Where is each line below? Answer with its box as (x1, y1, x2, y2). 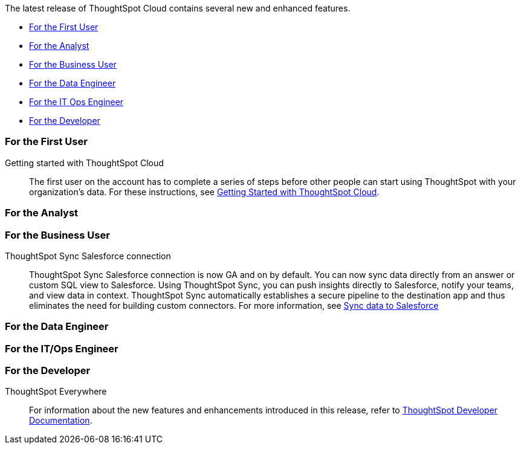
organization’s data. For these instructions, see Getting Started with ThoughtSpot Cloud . (29, 186, 380, 197)
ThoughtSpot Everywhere (5, 386, 107, 397)
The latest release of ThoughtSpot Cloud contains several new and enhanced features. (5, 3, 351, 13)
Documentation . (29, 415, 92, 426)
